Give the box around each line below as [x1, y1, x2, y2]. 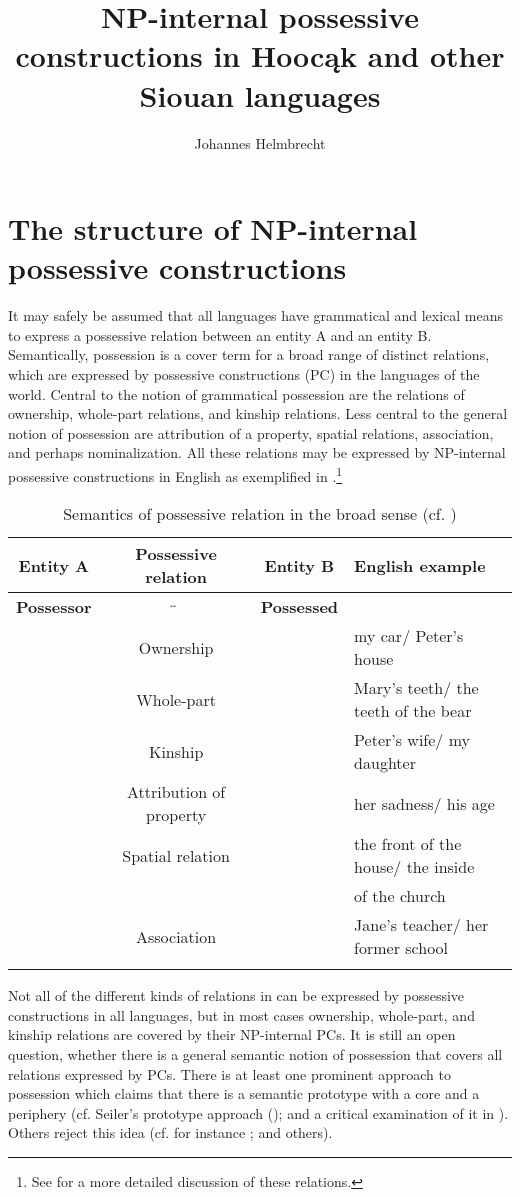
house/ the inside [354, 855, 475, 879]
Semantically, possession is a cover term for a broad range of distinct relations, [8, 344, 490, 365]
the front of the [354, 832, 462, 856]
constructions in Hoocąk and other [15, 35, 505, 76]
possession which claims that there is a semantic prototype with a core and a [8, 1083, 480, 1104]
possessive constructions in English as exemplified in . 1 [8, 462, 343, 486]
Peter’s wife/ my [354, 728, 470, 752]
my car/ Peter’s [354, 624, 464, 648]
